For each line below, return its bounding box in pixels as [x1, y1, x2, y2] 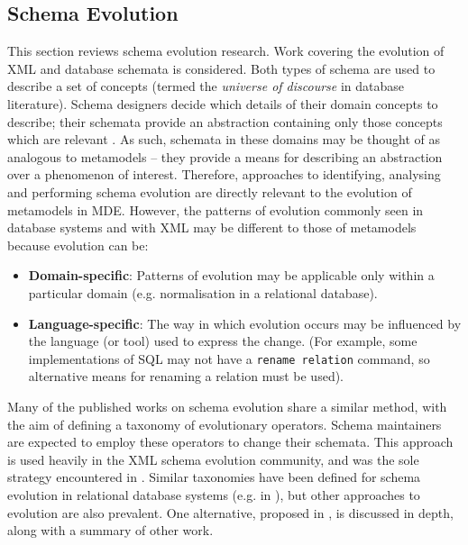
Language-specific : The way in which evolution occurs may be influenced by [28, 313, 462, 332]
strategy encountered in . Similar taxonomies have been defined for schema [7, 468, 421, 486]
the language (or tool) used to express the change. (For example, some [28, 332, 418, 350]
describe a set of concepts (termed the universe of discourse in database [7, 77, 404, 95]
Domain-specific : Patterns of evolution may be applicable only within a [28, 266, 435, 285]
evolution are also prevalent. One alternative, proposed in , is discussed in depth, [7, 503, 454, 522]
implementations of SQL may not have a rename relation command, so [28, 349, 430, 368]
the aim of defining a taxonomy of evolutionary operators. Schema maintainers [7, 414, 442, 433]
